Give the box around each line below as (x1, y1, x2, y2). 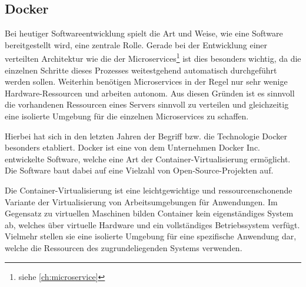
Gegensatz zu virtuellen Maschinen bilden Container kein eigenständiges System (5, 207, 294, 219)
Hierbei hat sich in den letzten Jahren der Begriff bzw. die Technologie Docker (5, 129, 287, 142)
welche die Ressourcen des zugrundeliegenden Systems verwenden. (5, 241, 242, 253)
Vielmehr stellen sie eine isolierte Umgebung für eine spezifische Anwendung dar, (5, 230, 297, 242)
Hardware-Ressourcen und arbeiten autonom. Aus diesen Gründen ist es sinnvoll (5, 86, 295, 99)
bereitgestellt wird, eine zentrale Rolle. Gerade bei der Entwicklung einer (5, 38, 268, 51)
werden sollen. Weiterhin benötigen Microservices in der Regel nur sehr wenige (5, 75, 288, 88)
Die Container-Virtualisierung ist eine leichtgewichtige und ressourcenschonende (5, 183, 292, 196)
